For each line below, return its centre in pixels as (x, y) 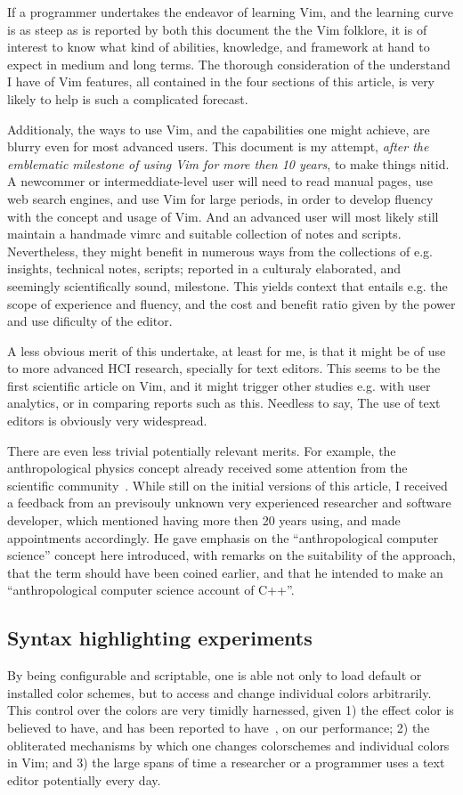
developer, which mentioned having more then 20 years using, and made (204, 520)
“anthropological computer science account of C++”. (151, 590)
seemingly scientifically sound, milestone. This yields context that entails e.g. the (227, 285)
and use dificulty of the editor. (90, 321)
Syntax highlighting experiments (160, 638)
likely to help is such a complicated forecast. (128, 98)
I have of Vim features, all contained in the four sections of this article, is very (221, 81)
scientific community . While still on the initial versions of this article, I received (227, 485)
